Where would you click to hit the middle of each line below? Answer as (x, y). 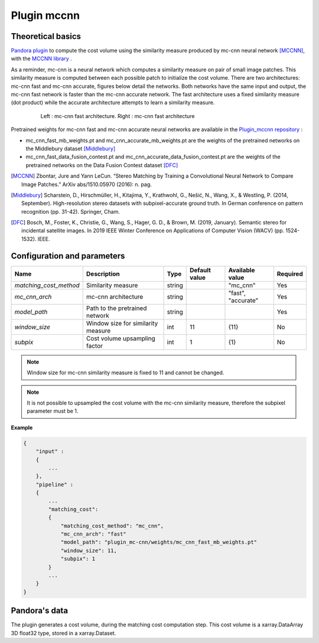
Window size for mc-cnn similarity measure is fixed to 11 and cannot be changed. (126, 373)
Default (200, 270)
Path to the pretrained (116, 308)
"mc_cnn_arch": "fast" (93, 534)
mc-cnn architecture (115, 296)
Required (290, 273)
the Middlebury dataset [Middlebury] (71, 148)
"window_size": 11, (89, 550)
